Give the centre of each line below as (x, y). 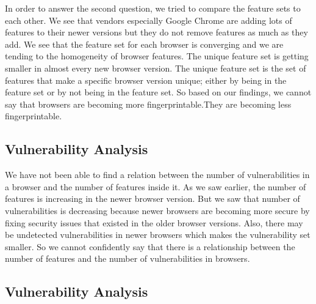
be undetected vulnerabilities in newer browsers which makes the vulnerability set (158, 235)
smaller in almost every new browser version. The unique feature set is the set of (156, 68)
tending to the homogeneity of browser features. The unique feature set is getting (157, 56)
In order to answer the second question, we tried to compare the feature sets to (153, 8)
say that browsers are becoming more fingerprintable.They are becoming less (148, 104)
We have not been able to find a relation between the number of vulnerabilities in (157, 175)
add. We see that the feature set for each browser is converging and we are (144, 44)
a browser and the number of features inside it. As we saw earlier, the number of (156, 186)
